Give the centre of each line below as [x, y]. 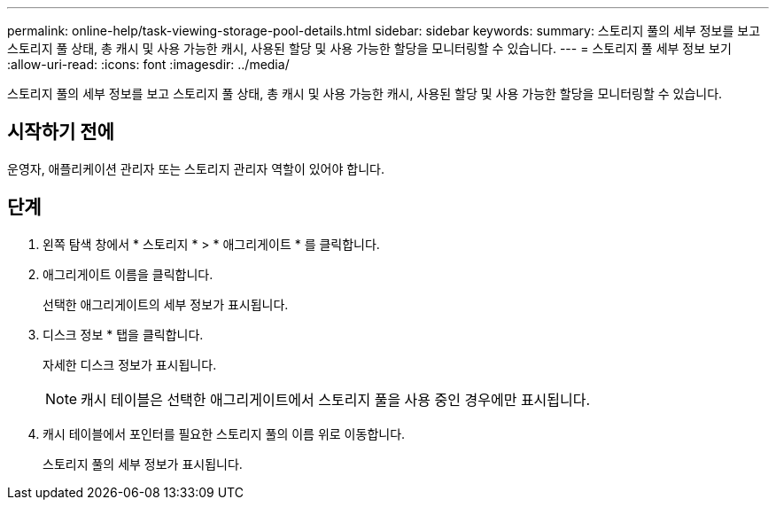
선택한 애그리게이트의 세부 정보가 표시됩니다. [166, 304]
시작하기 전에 [61, 132]
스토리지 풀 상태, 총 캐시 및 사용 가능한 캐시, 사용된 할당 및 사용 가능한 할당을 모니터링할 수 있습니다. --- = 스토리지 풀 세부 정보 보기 [369, 48]
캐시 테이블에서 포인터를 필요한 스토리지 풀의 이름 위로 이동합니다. [224, 433]
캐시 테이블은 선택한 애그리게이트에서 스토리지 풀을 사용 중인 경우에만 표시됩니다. [336, 399]
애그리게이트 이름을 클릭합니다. [128, 274]
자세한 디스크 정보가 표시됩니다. [130, 364]
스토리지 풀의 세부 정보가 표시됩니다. [143, 464]
